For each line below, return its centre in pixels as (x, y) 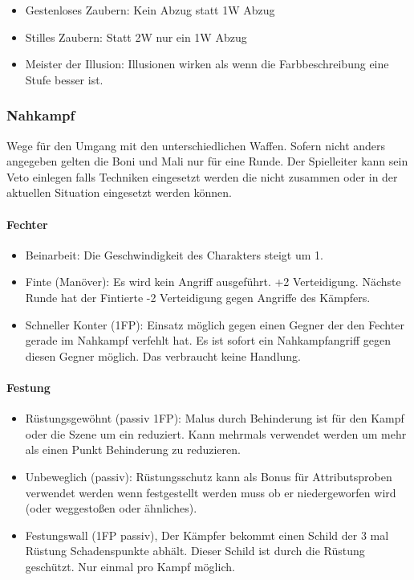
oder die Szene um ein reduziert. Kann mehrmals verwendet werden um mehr (216, 433)
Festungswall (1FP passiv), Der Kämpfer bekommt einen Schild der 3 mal (207, 535)
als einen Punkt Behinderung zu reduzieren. (133, 449)
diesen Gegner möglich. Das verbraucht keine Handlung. (163, 355)
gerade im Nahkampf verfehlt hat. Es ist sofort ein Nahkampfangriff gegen (208, 340)
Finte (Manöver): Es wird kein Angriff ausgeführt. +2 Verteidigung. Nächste (213, 282)
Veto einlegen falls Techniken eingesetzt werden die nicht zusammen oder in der (202, 176)
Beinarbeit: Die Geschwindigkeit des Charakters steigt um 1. (174, 254)
